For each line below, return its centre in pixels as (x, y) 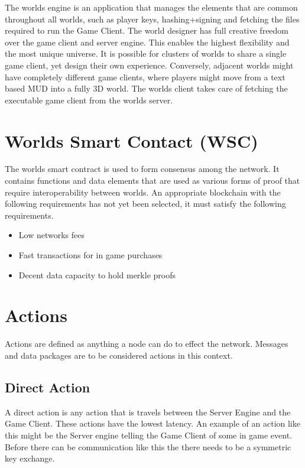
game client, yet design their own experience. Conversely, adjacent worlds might (149, 65)
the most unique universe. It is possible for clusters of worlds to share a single (146, 53)
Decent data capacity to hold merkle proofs (97, 274)
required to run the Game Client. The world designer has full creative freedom (147, 30)
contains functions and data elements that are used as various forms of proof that (152, 181)
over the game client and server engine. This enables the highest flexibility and (147, 42)
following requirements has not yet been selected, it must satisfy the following (145, 204)
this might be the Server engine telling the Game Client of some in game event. (148, 435)
